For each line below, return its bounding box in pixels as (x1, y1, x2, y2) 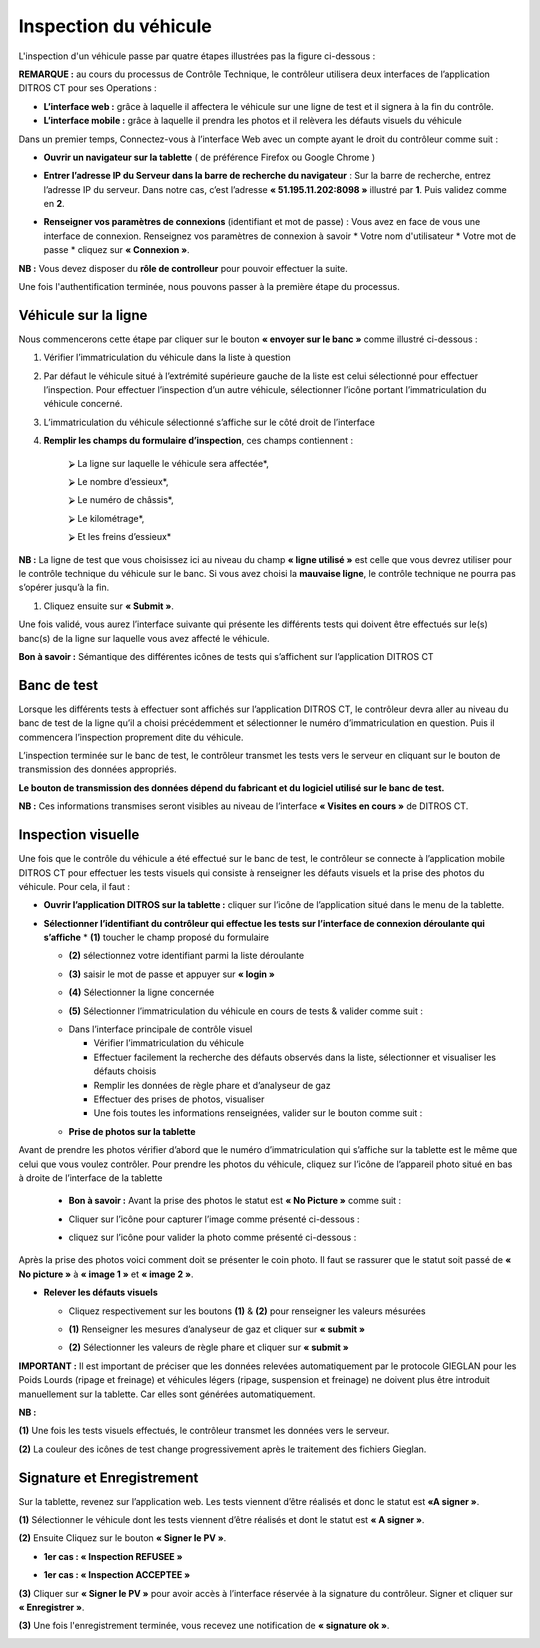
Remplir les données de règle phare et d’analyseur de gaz (93, 1079, 331, 1091)
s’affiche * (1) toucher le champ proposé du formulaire (43, 931, 270, 944)
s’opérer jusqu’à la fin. (18, 581, 110, 594)
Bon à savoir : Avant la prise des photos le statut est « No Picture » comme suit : (68, 1195, 402, 1207)
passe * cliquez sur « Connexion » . (43, 244, 190, 256)
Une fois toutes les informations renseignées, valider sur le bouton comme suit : (93, 1107, 423, 1119)
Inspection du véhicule (18, 15, 212, 37)
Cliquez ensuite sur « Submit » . (43, 600, 174, 612)
